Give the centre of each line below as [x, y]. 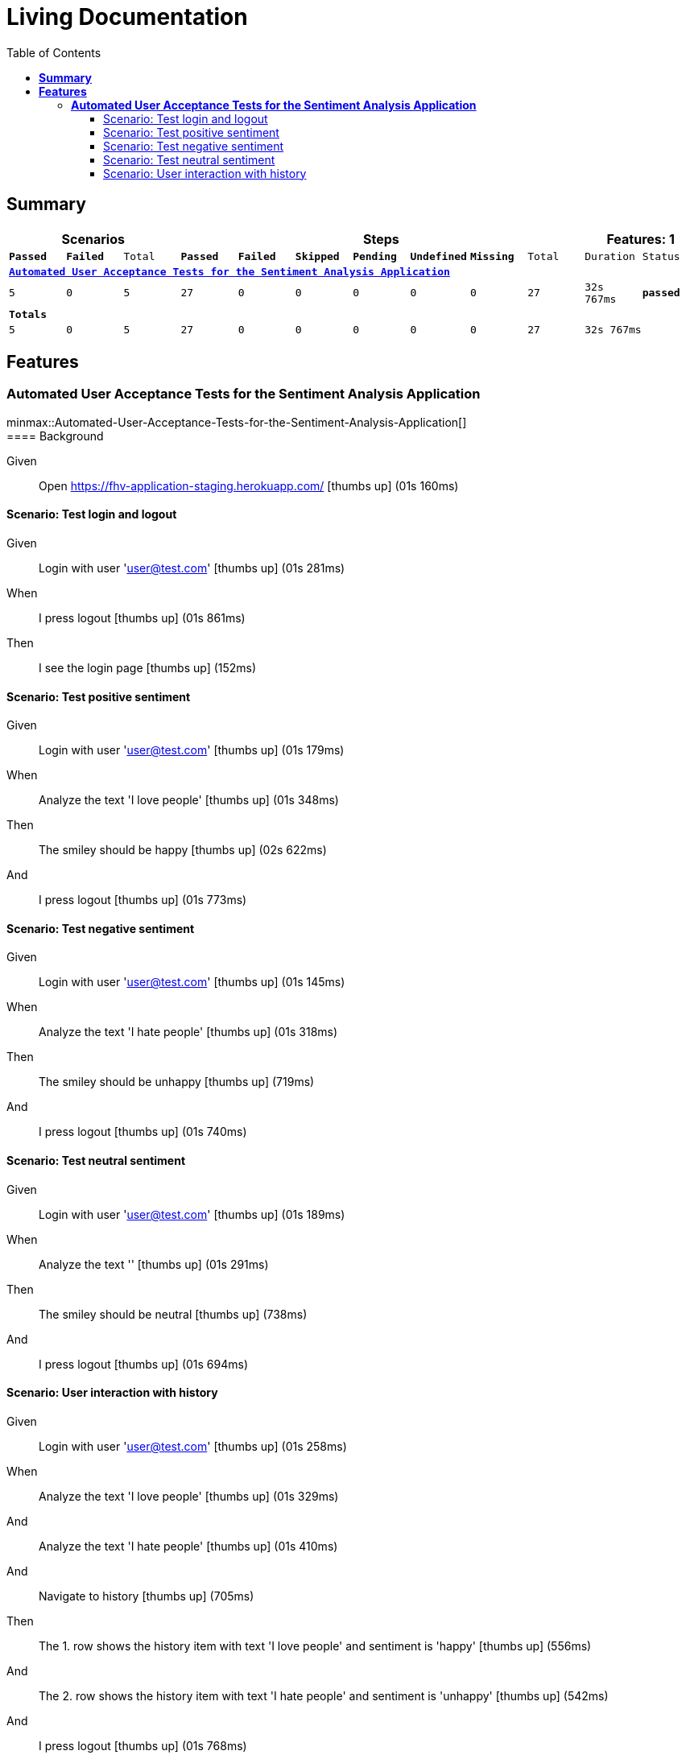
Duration [610, 256]
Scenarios [93, 239]
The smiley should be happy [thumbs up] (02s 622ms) [183, 850]
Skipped [317, 256]
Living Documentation [127, 17]
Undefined [438, 256]
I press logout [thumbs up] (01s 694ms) [144, 1364]
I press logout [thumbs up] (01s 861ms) [142, 618]
